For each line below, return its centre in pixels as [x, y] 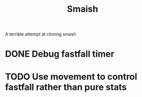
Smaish [83, 9]
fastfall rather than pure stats [66, 87]
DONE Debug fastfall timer [60, 54]
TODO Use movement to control [71, 77]
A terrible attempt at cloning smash [41, 34]
